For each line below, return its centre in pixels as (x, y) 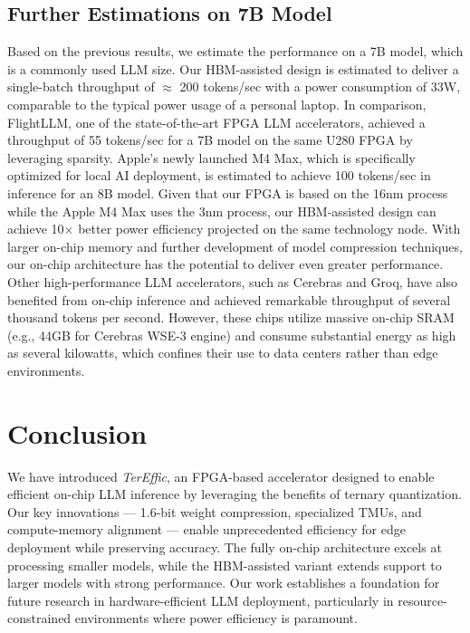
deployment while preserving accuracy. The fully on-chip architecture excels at (225, 547)
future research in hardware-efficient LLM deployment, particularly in (201, 600)
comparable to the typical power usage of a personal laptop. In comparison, (217, 104)
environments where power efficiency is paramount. (216, 618)
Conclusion (77, 432)
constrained (39, 618)
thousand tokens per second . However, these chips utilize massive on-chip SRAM (231, 317)
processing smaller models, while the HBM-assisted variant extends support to (225, 565)
